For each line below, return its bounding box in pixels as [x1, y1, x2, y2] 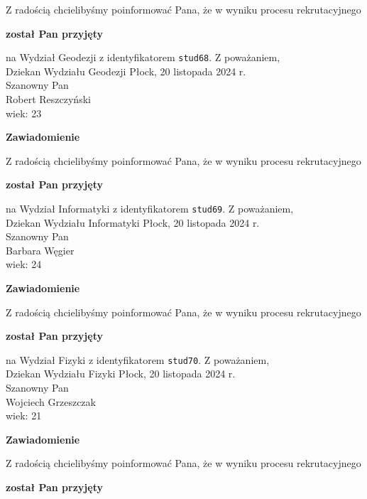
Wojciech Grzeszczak [6, 394, 96, 409]
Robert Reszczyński [6, 92, 91, 107]
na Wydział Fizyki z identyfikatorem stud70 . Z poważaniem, [6, 352, 270, 367]
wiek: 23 [6, 105, 42, 120]
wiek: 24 [6, 257, 42, 272]
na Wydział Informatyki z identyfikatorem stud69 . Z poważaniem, [6, 201, 294, 215]
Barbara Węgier [6, 242, 75, 257]
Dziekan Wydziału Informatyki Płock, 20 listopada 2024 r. [6, 215, 260, 230]
